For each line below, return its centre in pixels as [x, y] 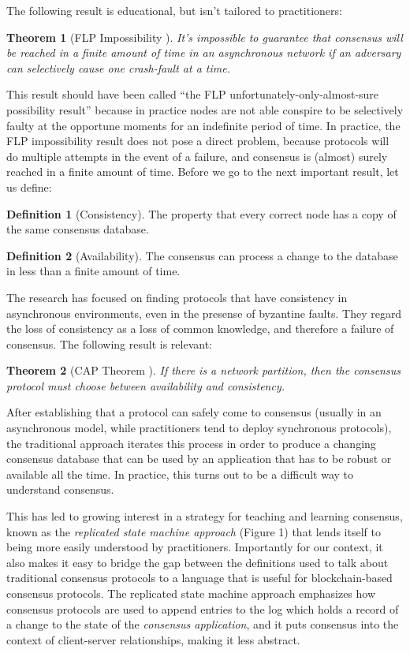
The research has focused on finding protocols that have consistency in [177, 297]
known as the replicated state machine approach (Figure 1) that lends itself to [194, 531]
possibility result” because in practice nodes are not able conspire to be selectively [205, 109]
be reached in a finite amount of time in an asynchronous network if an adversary [204, 52]
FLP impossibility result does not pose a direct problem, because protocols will [198, 141]
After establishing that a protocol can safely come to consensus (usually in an [194, 412]
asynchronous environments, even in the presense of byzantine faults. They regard [204, 313]
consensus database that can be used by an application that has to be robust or [199, 459]
